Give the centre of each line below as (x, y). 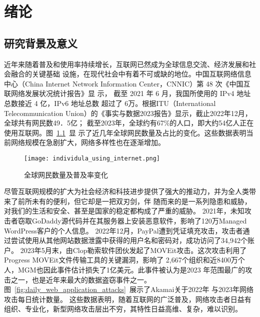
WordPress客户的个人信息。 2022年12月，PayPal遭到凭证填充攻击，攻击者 (123, 230)
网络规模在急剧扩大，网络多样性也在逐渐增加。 (88, 142)
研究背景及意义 (41, 43)
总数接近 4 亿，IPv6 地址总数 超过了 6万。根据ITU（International (110, 103)
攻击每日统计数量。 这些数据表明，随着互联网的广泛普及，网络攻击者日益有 (128, 299)
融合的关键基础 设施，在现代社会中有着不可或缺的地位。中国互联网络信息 (131, 74)
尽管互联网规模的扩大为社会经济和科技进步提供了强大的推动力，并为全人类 (126, 191)
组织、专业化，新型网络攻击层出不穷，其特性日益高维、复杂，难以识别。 (123, 309)
